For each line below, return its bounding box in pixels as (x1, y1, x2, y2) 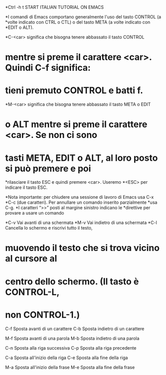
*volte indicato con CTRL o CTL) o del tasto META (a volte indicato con (5, 19, 151, 25)
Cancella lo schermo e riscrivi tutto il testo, (5, 225, 93, 231)
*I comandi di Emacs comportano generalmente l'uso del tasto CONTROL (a (5, 14, 162, 19)
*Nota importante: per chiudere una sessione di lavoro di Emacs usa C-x (5, 194, 154, 200)
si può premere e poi (5, 163, 91, 174)
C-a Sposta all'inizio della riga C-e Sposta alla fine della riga (5, 355, 128, 361)
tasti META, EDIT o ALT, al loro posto (5, 152, 158, 163)
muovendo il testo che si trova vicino (5, 243, 160, 253)
